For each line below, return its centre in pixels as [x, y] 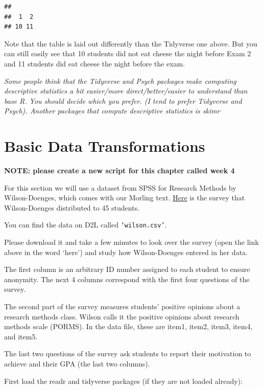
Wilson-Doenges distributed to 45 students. [72, 207]
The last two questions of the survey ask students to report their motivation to [128, 353]
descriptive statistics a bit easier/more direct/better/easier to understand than [126, 91]
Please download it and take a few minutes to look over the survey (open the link [131, 242]
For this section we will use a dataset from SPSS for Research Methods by [120, 187]
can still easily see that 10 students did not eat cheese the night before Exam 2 [128, 53]
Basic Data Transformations [105, 146]
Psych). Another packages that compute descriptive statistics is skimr [112, 111]
